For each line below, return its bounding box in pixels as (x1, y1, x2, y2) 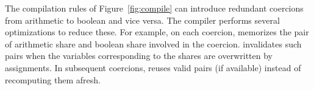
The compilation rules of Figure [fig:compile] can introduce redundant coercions (5, 2, 304, 14)
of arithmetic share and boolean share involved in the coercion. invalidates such (5, 37, 302, 50)
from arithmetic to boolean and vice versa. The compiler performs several (5, 13, 280, 26)
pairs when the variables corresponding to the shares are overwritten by (5, 49, 273, 62)
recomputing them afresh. (5, 73, 101, 86)
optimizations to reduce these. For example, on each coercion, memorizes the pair (5, 26, 309, 38)
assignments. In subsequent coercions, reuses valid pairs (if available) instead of (5, 61, 301, 74)
